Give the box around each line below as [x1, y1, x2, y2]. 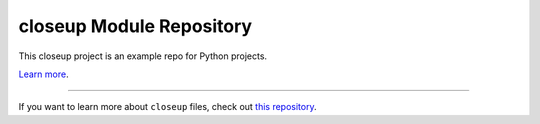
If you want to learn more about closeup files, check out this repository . [18, 101, 317, 113]
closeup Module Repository [18, 15, 253, 37]
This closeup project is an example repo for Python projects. [18, 50, 268, 62]
